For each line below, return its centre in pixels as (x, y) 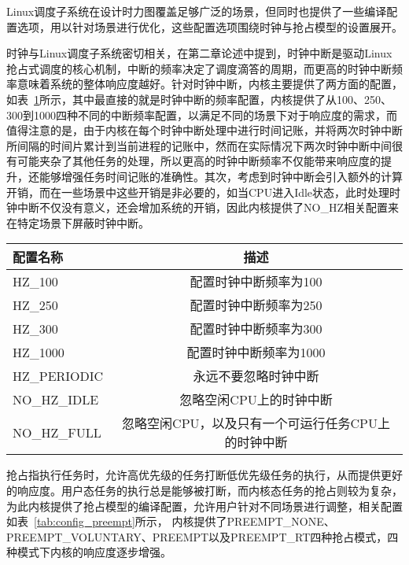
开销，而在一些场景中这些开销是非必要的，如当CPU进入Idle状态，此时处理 (198, 192)
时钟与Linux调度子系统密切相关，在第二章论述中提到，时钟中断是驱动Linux (199, 53)
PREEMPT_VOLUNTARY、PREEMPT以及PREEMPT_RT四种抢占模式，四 (203, 536)
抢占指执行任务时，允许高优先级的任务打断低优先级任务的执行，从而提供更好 (204, 475)
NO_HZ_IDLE (56, 399)
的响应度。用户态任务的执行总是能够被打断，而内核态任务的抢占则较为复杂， (204, 490)
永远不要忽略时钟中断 (256, 376)
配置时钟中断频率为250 (256, 305)
